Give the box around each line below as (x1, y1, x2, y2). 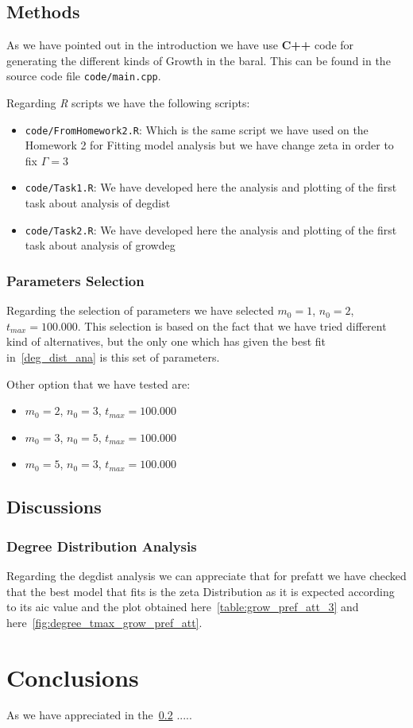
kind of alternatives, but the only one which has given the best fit (6, 333, 326, 350)
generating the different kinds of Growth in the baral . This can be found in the (6, 52, 391, 68)
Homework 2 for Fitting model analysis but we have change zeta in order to (25, 137, 394, 153)
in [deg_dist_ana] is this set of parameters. (6, 348, 220, 365)
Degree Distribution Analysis (6, 536, 197, 556)
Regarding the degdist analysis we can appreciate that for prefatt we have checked (6, 567, 407, 583)
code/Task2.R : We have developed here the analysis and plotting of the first (25, 221, 397, 238)
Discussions (6, 494, 102, 519)
